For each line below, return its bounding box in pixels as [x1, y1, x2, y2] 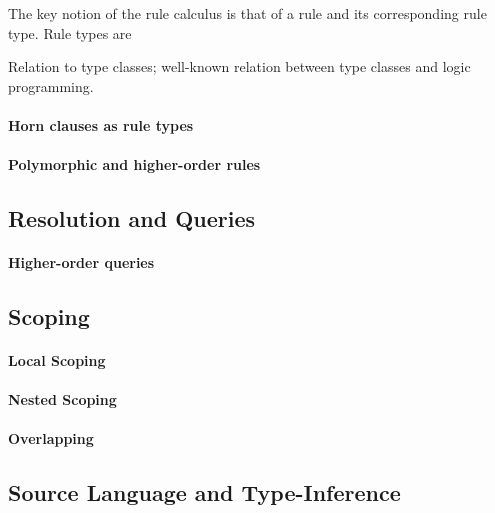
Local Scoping [8, 350, 106, 371]
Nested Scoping [8, 389, 117, 410]
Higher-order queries [8, 252, 155, 273]
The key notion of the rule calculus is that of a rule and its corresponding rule [8, 3, 487, 23]
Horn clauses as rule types [8, 114, 194, 135]
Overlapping [8, 428, 94, 449]
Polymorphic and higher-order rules [8, 154, 261, 175]
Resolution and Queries [8, 203, 256, 234]
